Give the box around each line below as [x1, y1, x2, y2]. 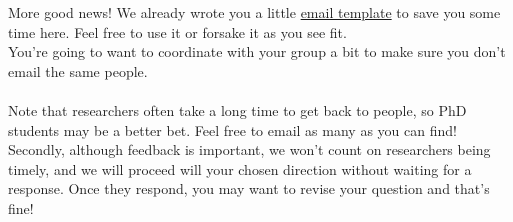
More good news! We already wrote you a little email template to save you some [8, 2, 501, 22]
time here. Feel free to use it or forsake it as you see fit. [8, 21, 347, 42]
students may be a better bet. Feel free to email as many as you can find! [8, 119, 457, 140]
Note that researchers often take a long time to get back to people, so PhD [8, 99, 467, 120]
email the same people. [8, 60, 148, 81]
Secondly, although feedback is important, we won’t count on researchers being [8, 139, 491, 160]
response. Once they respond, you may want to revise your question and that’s [8, 178, 490, 199]
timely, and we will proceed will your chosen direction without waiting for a [8, 158, 472, 179]
